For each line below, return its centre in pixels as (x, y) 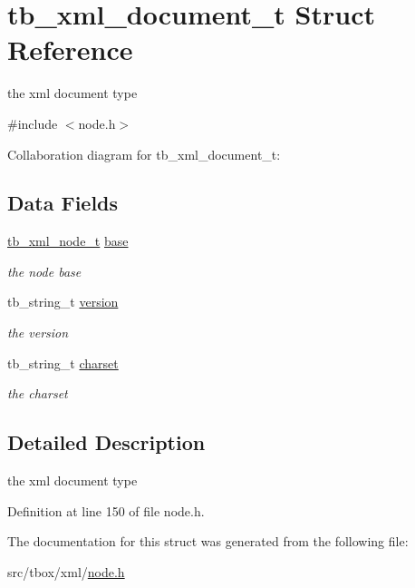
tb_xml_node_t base (68, 241)
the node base (44, 271)
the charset (38, 393)
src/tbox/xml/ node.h (66, 571)
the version (38, 333)
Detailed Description (106, 442)
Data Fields (63, 203)
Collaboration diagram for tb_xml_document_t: (144, 154)
